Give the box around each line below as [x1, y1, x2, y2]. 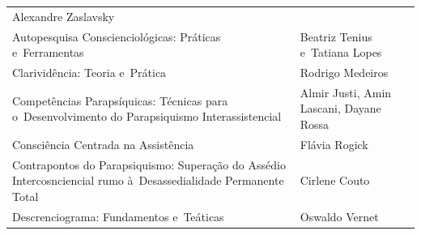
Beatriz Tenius [300, 28, 372, 45]
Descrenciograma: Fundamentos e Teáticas [12, 207, 224, 224]
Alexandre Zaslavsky [12, 7, 115, 24]
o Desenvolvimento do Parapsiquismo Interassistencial [12, 108, 282, 125]
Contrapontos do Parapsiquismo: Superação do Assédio [12, 156, 286, 173]
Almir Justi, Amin [300, 83, 392, 100]
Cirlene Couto [300, 172, 370, 189]
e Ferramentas [12, 44, 84, 61]
